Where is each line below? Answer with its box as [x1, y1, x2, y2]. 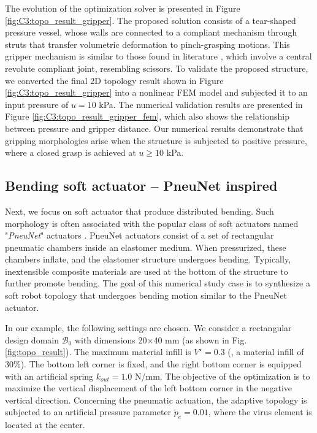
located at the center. [5, 418, 85, 431]
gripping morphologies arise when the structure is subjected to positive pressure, [5, 134, 307, 147]
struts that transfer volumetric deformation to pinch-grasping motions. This [5, 37, 290, 50]
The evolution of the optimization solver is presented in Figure [5, 2, 240, 14]
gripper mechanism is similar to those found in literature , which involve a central [5, 50, 312, 63]
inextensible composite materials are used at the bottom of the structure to [5, 264, 288, 277]
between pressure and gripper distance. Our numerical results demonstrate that [5, 121, 304, 134]
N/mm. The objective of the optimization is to [134, 369, 310, 382]
